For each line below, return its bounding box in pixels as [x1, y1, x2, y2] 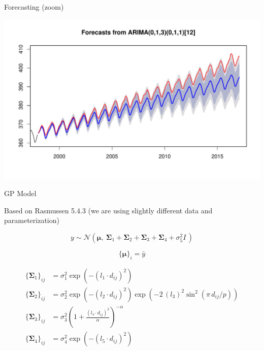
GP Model [4, 188, 37, 199]
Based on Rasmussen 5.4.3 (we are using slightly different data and [4, 205, 213, 215]
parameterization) [4, 215, 59, 226]
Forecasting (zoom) [4, 2, 64, 12]
